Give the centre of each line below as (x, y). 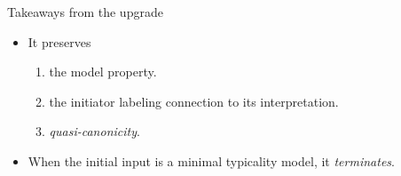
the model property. (103, 72)
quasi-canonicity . (94, 131)
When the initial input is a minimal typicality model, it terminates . (211, 160)
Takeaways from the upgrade (85, 12)
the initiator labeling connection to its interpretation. (194, 101)
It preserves (59, 41)
